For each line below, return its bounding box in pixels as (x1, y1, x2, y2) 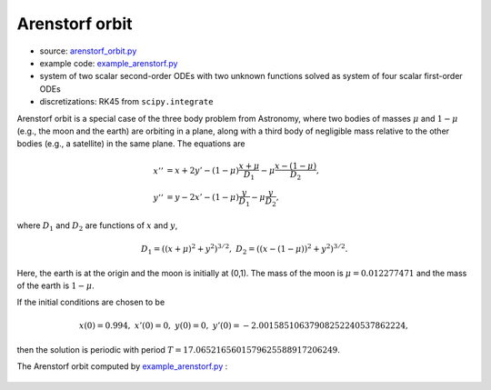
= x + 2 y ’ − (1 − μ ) (166, 165, 240, 176)
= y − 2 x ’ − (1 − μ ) (166, 192, 240, 203)
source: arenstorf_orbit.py (39, 45, 137, 56)
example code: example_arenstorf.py (39, 57, 178, 68)
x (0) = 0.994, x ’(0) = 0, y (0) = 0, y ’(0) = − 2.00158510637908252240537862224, (78, 321, 408, 331)
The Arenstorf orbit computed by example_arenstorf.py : (16, 361, 228, 372)
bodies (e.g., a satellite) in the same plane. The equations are (16, 138, 245, 149)
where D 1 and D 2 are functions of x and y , (16, 219, 178, 233)
